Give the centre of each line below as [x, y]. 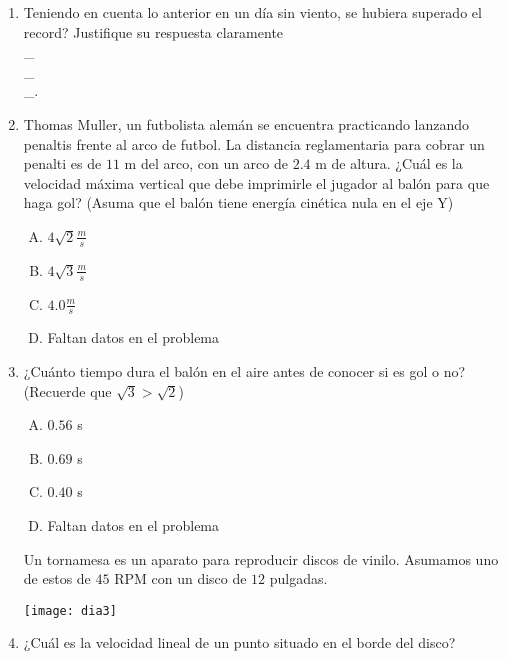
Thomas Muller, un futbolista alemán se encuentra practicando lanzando [246, 123]
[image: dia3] [70, 610]
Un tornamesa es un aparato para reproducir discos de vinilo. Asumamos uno [261, 558]
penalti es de [62, 163]
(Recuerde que [67, 390]
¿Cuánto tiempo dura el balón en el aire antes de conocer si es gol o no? [244, 371]
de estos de [57, 578]
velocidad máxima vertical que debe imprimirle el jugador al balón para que [256, 182]
